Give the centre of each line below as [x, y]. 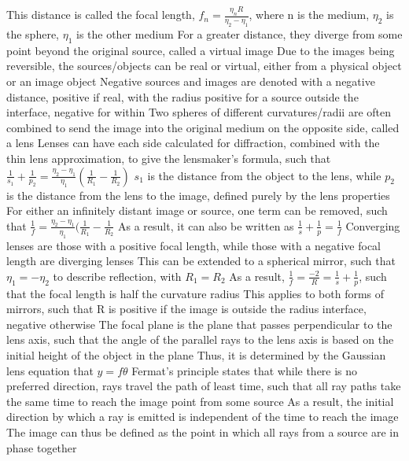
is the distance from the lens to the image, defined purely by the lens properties [198, 195]
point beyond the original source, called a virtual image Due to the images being [201, 50]
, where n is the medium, [309, 15]
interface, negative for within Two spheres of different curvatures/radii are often [199, 112]
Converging [373, 225]
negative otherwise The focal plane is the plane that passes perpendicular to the [199, 324]
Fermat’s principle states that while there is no [245, 370]
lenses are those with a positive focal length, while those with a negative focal [193, 245]
